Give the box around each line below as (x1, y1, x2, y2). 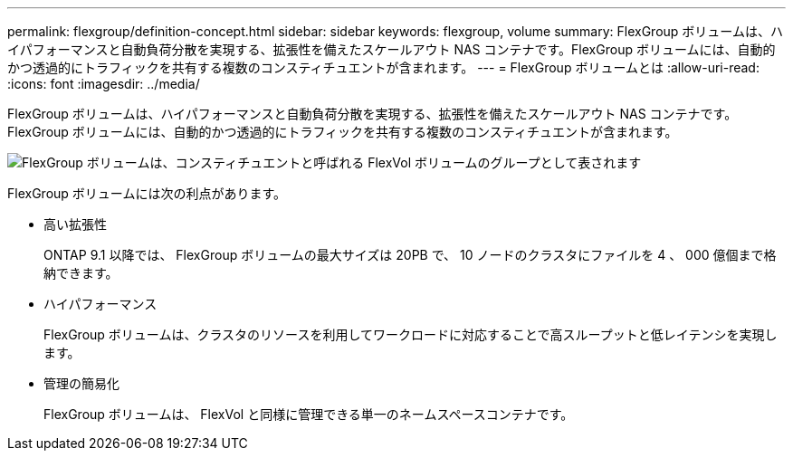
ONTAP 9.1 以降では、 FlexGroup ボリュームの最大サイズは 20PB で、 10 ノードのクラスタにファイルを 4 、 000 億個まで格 (43, 247, 777, 262)
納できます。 (43, 265, 119, 281)
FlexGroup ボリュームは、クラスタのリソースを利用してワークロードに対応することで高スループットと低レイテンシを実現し (43, 327, 778, 342)
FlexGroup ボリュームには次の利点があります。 (7, 186, 286, 201)
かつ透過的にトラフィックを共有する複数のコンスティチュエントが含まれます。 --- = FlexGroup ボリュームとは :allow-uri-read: (7, 60, 760, 75)
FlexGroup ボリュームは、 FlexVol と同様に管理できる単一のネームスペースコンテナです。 (43, 406, 574, 422)
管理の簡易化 (43, 376, 119, 391)
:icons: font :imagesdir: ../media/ (7, 76, 200, 91)
